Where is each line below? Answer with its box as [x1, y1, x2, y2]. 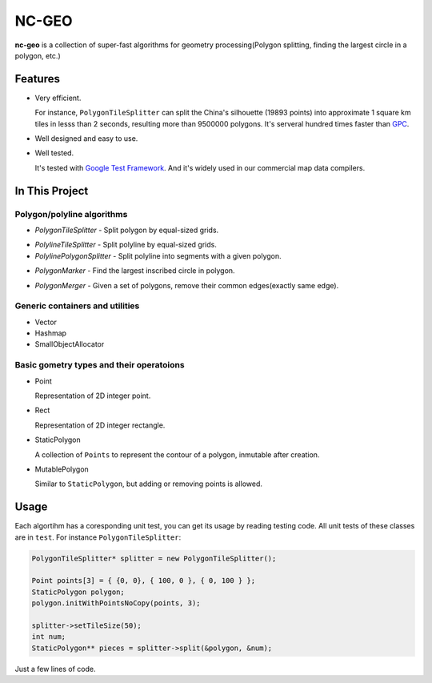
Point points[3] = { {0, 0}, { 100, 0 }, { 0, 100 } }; [31, 577, 256, 585]
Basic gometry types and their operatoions [14, 360, 185, 371]
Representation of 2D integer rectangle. [34, 420, 166, 430]
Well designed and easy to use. [34, 134, 138, 143]
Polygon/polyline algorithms [14, 208, 128, 219]
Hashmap [34, 328, 67, 338]
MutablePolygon [34, 464, 90, 474]
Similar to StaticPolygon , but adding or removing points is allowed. [34, 479, 263, 488]
